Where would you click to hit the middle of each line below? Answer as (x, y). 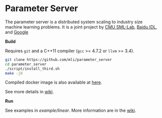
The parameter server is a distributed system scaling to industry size (74, 22)
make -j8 (14, 73)
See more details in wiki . (29, 92)
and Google (17, 32)
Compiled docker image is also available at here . (54, 82)
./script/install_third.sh (32, 69)
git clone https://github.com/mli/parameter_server (58, 59)
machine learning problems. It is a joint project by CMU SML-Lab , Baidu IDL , (81, 27)
